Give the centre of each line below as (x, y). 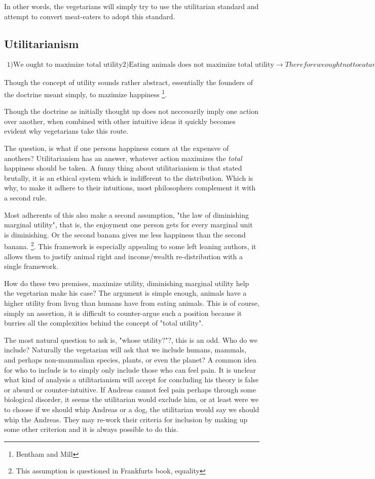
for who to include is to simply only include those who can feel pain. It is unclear (130, 369)
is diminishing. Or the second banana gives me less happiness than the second (125, 234)
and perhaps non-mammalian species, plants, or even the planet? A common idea (130, 359)
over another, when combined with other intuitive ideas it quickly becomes (120, 121)
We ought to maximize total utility (68, 65)
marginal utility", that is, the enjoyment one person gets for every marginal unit (128, 225)
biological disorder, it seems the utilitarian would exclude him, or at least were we (132, 399)
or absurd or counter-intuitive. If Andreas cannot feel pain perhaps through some (130, 389)
